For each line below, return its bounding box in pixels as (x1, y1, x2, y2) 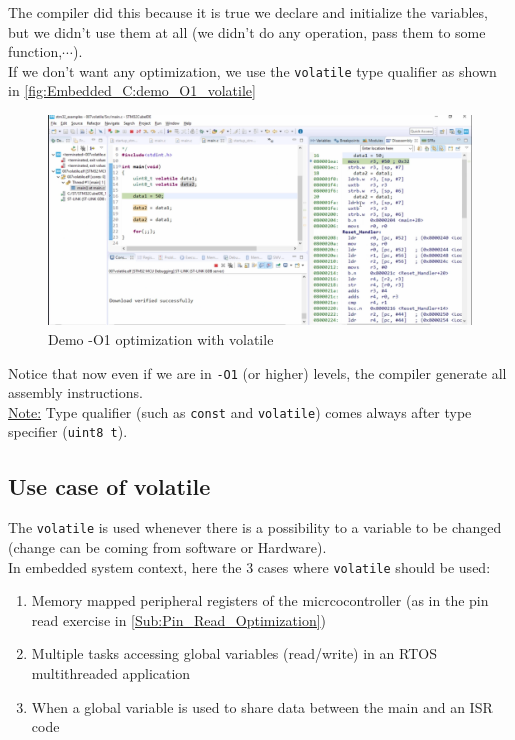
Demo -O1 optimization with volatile (48, 328, 274, 349)
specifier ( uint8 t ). (8, 421, 128, 442)
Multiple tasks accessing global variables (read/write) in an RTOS (31, 643, 437, 664)
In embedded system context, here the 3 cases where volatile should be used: (8, 556, 491, 577)
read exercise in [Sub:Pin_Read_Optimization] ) (31, 609, 327, 630)
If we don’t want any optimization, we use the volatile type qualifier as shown (8, 60, 497, 81)
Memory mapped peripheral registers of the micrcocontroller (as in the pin (31, 590, 489, 611)
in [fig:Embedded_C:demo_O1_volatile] (8, 80, 256, 101)
